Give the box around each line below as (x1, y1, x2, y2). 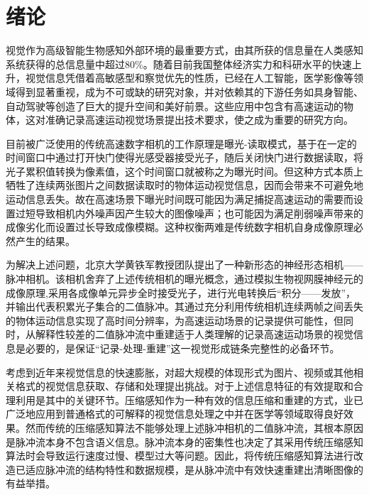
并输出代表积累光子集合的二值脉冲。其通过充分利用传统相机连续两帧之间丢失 (6, 299, 363, 314)
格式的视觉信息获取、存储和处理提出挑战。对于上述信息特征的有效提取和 (15, 379, 353, 393)
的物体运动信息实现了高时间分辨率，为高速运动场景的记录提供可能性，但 (6, 312, 343, 327)
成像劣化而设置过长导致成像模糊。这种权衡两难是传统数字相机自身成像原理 (6, 219, 353, 234)
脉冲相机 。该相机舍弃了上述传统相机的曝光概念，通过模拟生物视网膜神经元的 (6, 271, 363, 286)
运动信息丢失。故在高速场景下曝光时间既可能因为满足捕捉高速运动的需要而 (6, 192, 353, 207)
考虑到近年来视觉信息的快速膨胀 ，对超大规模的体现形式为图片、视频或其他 (6, 364, 353, 379)
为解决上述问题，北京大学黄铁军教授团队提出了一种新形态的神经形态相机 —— (6, 257, 363, 272)
